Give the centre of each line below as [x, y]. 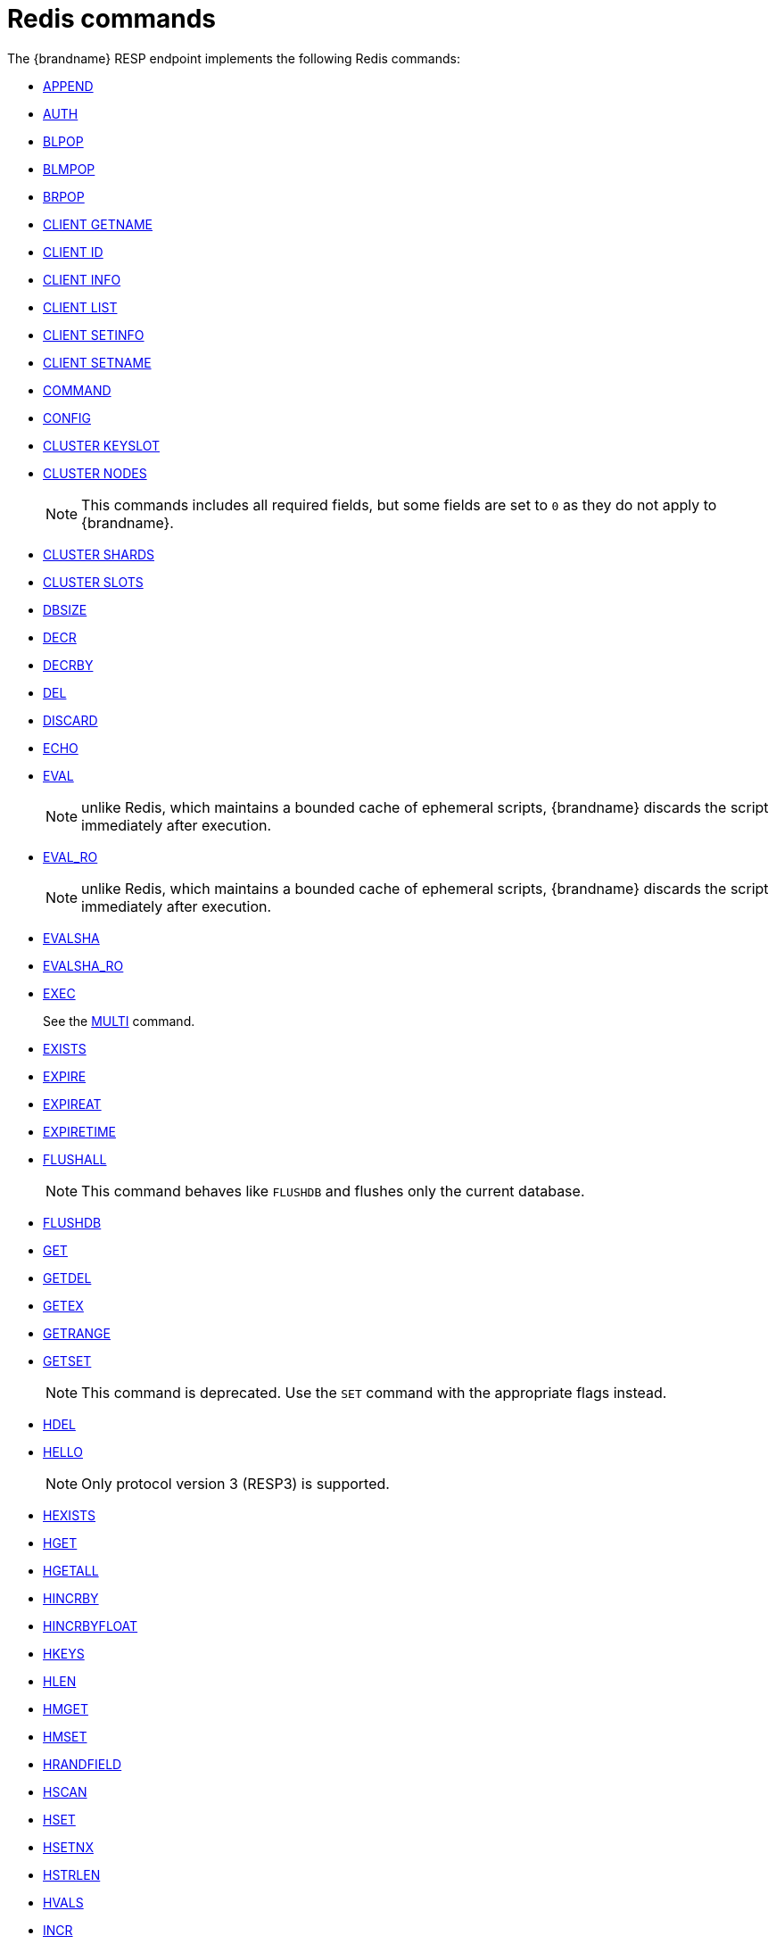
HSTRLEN [72, 1874]
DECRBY [68, 665]
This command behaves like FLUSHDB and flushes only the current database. [333, 1191]
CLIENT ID [73, 252]
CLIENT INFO [82, 279]
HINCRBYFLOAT [91, 1626]
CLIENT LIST [80, 307]
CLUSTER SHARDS [99, 554]
